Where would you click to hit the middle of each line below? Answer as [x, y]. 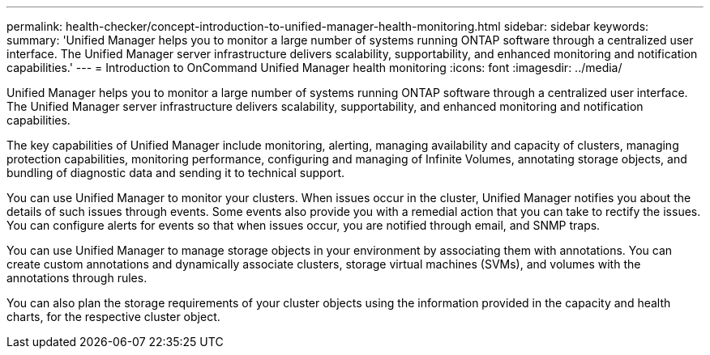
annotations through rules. [77, 278]
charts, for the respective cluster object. [113, 317]
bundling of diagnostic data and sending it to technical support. [176, 173]
